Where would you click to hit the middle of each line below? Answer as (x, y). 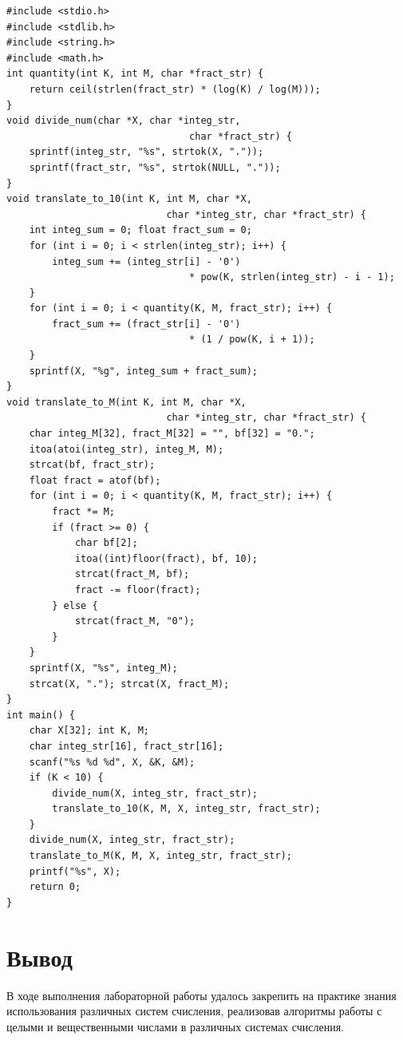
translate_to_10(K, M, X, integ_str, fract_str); (186, 809)
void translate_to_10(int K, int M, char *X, (129, 199)
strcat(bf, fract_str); (92, 465)
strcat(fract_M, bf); (132, 574)
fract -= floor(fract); (138, 589)
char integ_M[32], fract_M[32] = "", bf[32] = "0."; (172, 434)
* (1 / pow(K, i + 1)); (252, 340)
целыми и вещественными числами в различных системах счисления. (175, 1026)
